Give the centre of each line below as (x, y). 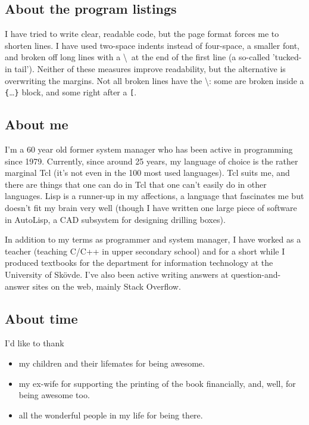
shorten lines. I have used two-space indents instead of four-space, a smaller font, (152, 45)
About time (41, 318)
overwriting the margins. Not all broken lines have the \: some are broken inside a (154, 80)
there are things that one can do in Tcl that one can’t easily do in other (136, 184)
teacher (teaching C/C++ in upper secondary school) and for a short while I (145, 251)
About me (37, 124)
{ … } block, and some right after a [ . (71, 92)
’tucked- (287, 57)
